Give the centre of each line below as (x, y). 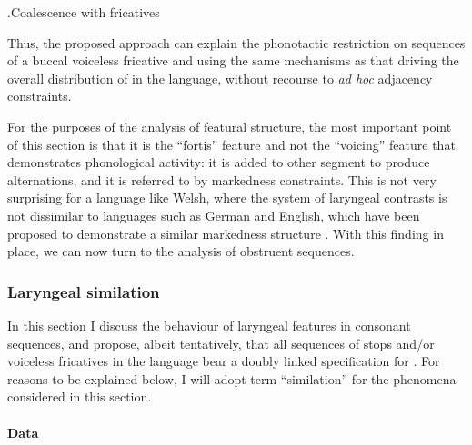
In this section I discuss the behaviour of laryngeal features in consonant (209, 325)
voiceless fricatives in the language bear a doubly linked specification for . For (224, 361)
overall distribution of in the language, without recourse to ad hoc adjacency (220, 78)
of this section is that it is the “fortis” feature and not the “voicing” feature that (231, 144)
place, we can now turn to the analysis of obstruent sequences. (181, 251)
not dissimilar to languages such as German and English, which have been (214, 215)
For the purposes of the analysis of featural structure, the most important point (230, 126)
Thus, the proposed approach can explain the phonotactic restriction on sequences (236, 42)
